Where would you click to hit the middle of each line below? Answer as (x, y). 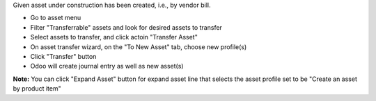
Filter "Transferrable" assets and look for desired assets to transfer (126, 27)
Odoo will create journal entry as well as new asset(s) (107, 66)
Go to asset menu (56, 18)
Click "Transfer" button (63, 56)
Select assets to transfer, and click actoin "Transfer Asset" (114, 37)
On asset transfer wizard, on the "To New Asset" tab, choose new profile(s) (139, 47)
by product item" (37, 89)
